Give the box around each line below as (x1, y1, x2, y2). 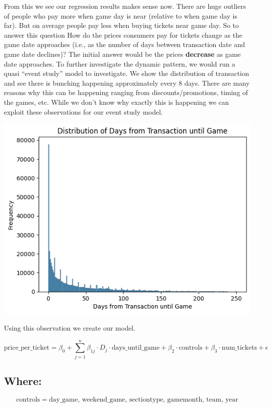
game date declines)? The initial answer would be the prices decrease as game (4, 48, 241, 59)
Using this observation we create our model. (4, 323, 136, 333)
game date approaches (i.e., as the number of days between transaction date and (4, 39, 245, 49)
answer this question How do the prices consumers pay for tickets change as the (4, 29, 243, 40)
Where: (4, 373, 42, 388)
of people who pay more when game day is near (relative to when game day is (4, 10, 237, 21)
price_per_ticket (4, 344, 50, 352)
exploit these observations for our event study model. (4, 106, 163, 117)
